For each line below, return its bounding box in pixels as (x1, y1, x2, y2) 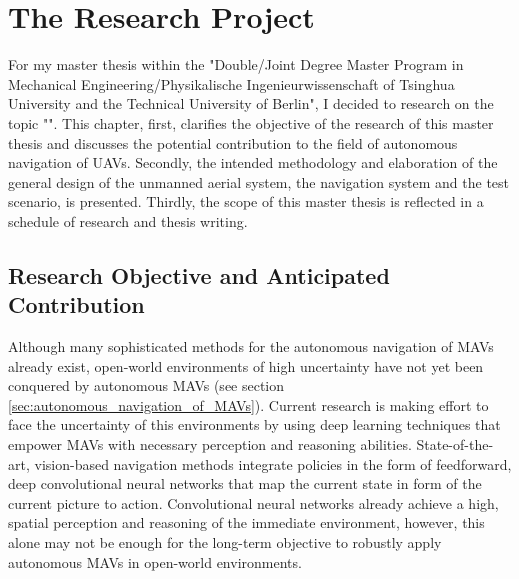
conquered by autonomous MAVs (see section (8, 375, 285, 396)
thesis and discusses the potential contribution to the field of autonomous (8, 132, 458, 153)
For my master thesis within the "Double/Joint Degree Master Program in (8, 54, 464, 75)
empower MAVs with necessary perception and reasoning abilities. (8, 434, 412, 455)
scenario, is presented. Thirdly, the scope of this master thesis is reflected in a (8, 191, 484, 212)
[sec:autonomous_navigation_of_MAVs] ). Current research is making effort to (8, 394, 489, 415)
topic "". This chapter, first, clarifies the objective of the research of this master (8, 112, 494, 133)
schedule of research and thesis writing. (8, 210, 248, 231)
